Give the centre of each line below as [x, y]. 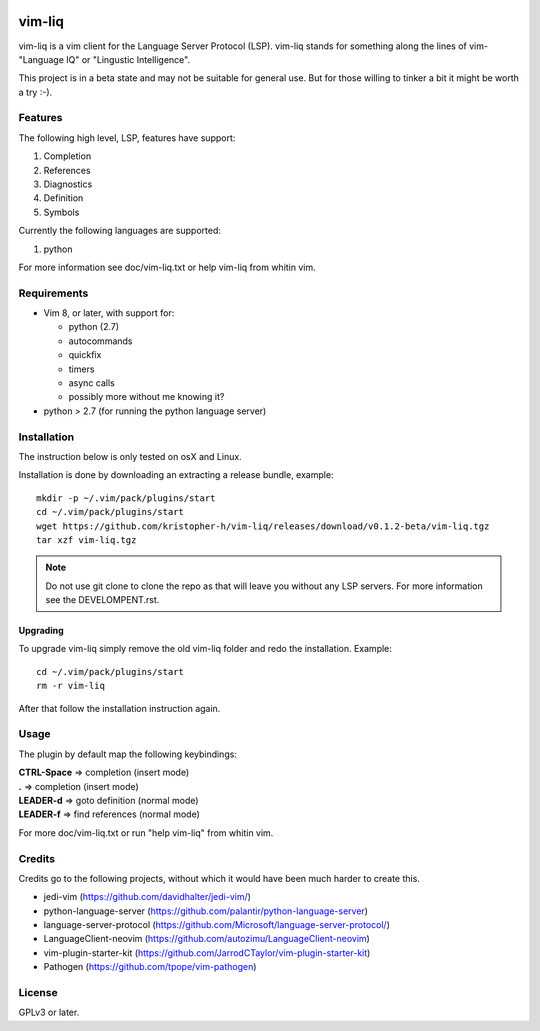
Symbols [61, 212]
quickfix [85, 355]
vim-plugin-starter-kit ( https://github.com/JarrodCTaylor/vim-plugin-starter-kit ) [207, 952]
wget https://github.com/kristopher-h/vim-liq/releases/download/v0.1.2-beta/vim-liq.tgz [263, 526]
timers [81, 369]
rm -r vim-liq [70, 686]
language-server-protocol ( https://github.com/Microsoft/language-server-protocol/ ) [216, 925]
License [38, 992]
